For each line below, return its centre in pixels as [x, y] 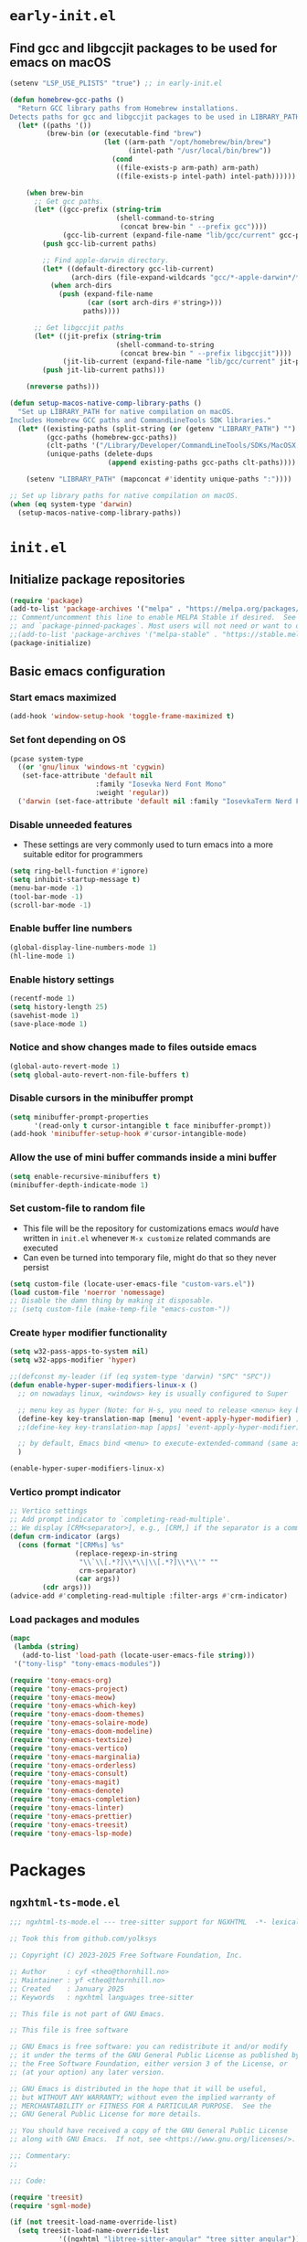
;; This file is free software [69, 2030]
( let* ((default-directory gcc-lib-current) [128, 269]
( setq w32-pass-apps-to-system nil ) [79, 1352]
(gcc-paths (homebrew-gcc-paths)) [112, 437]
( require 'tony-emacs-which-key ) [73, 1706]
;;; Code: [28, 2181]
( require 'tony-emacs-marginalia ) [75, 1757]
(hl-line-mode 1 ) [42, 956]
